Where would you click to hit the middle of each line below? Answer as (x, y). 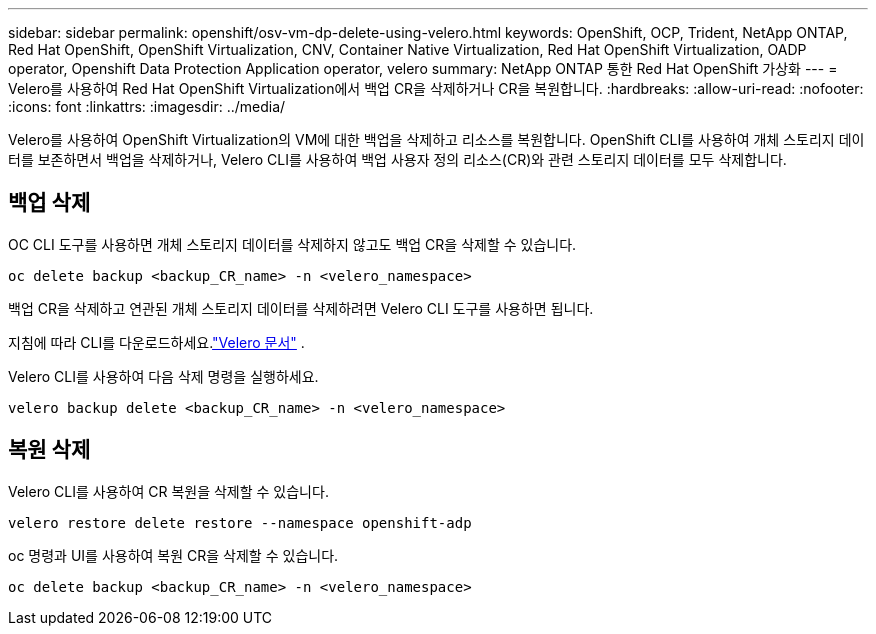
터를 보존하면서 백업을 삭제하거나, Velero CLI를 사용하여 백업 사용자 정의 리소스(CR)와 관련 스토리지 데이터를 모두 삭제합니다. (397, 159)
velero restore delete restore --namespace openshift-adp (240, 522)
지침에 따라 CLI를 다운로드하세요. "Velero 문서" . (156, 342)
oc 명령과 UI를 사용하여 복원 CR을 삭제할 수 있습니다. (173, 555)
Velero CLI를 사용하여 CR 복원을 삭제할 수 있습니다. (168, 491)
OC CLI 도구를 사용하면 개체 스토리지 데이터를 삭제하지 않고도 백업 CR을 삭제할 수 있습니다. (292, 244)
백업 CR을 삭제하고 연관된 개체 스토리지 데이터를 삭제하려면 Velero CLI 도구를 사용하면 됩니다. (301, 308)
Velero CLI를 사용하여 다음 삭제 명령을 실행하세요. (163, 376)
